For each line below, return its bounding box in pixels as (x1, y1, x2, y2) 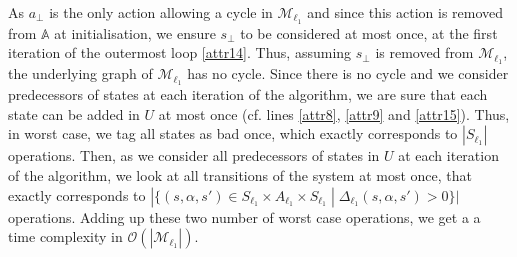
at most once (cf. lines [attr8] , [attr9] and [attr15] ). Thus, (158, 103, 510, 124)
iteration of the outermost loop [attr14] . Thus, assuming (8, 42, 352, 63)
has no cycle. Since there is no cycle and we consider (187, 63, 509, 84)
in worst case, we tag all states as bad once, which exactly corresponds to (8, 123, 458, 144)
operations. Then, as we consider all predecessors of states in (8, 145, 380, 166)
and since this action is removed (307, 2, 504, 22)
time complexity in (8, 226, 123, 247)
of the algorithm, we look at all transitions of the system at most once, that (8, 164, 472, 185)
